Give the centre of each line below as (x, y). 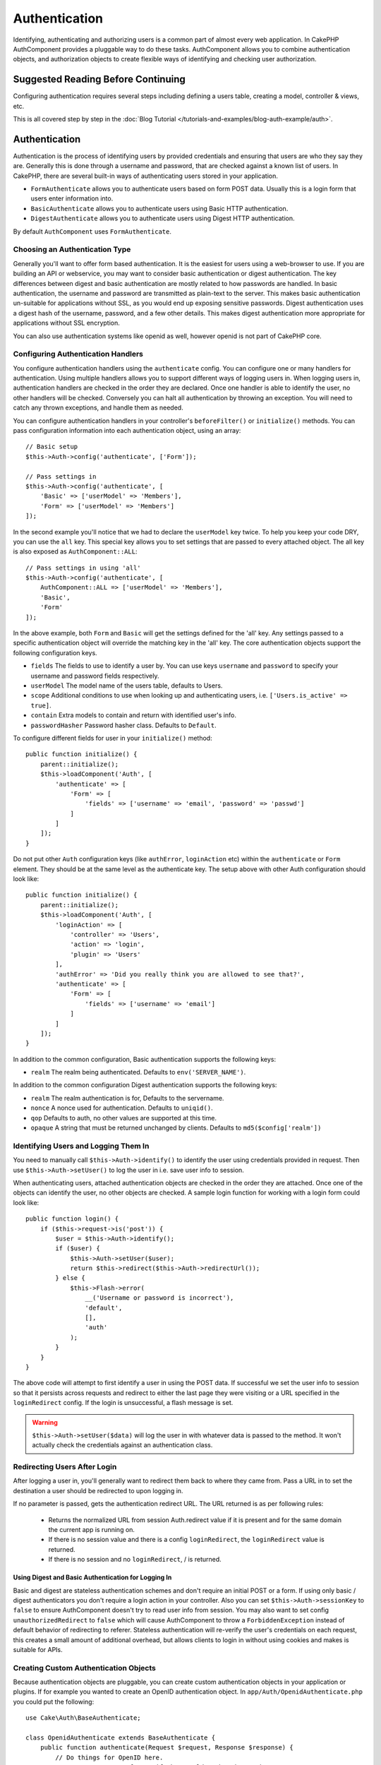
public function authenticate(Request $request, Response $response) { (167, 1748)
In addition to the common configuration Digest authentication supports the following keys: (145, 1085)
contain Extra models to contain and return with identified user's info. (133, 715)
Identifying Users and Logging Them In (81, 1146)
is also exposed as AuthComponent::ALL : (75, 551)
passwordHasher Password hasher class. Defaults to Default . (123, 725)
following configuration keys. (55, 652)
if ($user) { (78, 1249)
